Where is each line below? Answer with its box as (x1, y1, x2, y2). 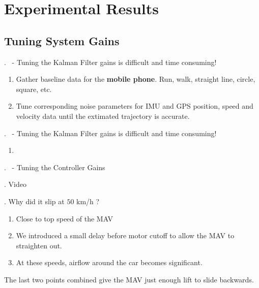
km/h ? (76, 196, 100, 206)
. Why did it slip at (4, 196, 65, 206)
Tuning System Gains (4, 33, 120, 48)
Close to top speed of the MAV (16, 213, 113, 223)
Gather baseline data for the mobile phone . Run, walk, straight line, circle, (16, 74, 255, 84)
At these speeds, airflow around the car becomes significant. (16, 257, 203, 268)
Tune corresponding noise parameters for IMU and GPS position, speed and (16, 101, 253, 111)
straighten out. (16, 240, 62, 250)
